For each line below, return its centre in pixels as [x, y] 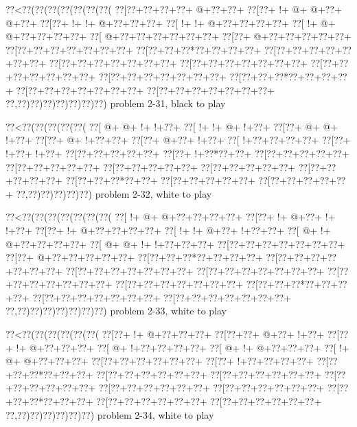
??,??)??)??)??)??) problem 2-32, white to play [114, 193]
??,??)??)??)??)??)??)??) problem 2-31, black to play [116, 103]
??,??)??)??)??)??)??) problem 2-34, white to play [110, 414]
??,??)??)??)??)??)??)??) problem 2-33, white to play [116, 311]
